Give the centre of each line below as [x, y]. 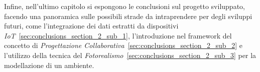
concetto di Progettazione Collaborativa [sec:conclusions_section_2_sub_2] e [123, 45]
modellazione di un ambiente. [49, 65]
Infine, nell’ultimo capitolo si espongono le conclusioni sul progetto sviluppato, [124, 6]
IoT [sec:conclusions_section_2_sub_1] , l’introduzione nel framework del [118, 35]
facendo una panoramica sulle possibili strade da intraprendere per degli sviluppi [128, 16]
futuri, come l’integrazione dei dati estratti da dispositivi [91, 26]
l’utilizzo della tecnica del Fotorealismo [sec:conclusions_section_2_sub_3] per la [130, 55]
